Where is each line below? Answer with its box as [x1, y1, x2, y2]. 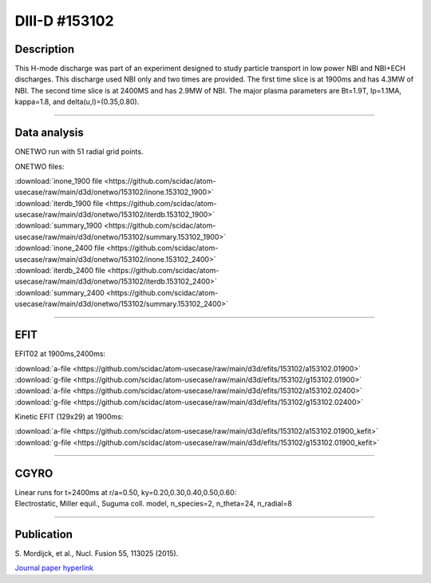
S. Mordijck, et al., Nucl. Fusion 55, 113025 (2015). [14, 549, 179, 558]
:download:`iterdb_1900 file [14, 198, 104, 208]
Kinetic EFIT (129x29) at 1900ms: [14, 412, 124, 422]
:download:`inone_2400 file [14, 244, 105, 253]
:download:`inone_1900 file [14, 176, 103, 185]
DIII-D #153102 [14, 12, 115, 30]
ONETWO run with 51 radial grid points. [14, 147, 144, 157]
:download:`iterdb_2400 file [14, 266, 106, 276]
